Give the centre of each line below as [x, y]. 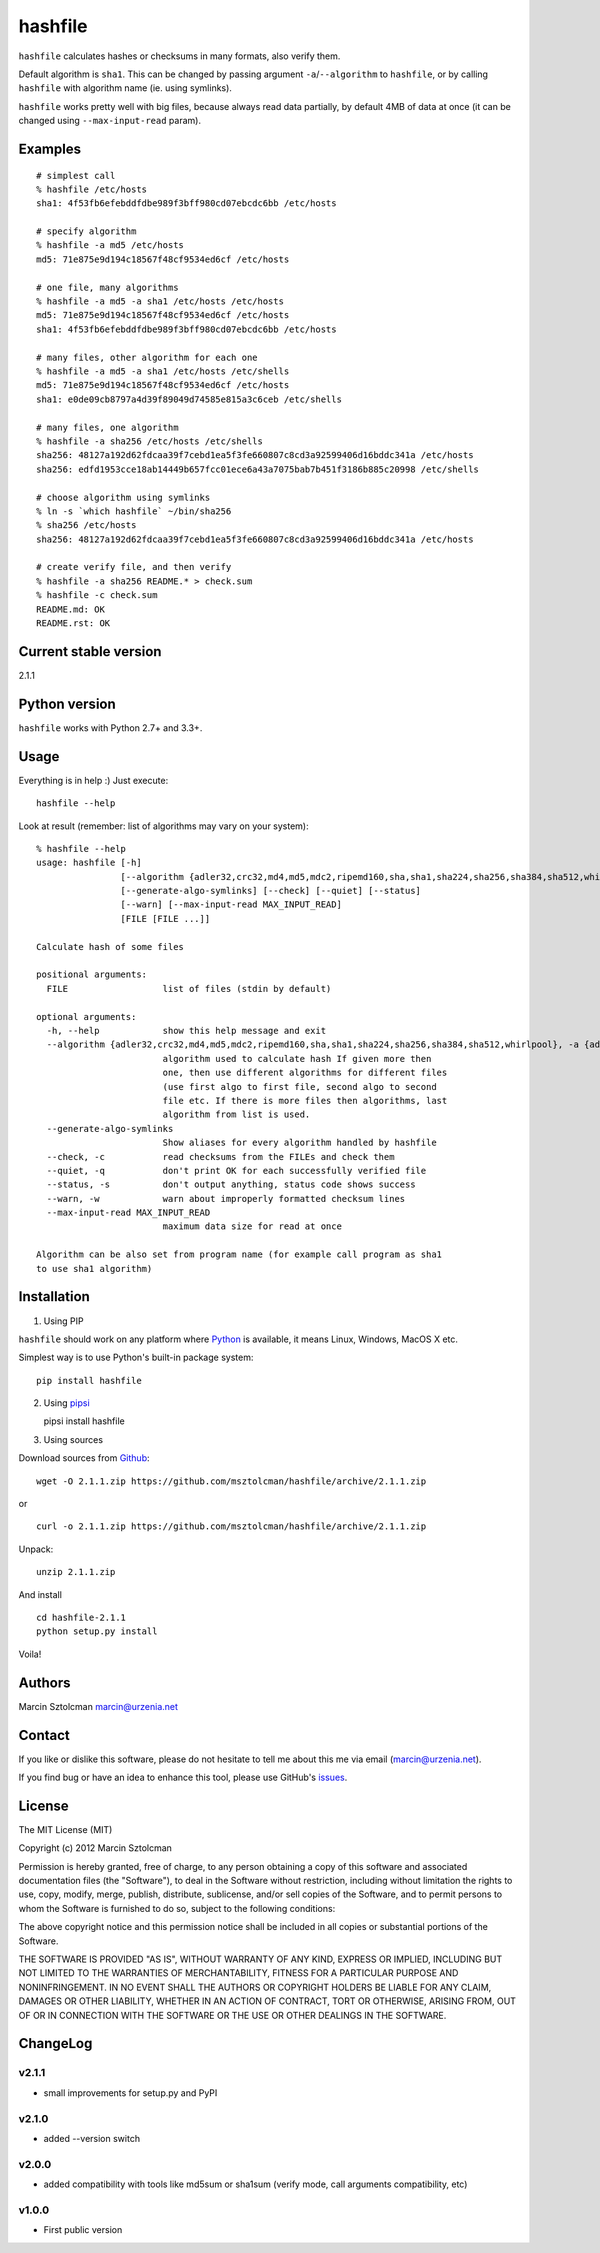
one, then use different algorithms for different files [305, 1073]
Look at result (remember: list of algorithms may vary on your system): [163, 826]
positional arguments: [92, 974]
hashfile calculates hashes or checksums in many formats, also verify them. [179, 56]
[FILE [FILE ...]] [165, 918]
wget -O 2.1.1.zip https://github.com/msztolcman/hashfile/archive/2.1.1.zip [231, 1481]
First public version [83, 2230]
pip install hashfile [89, 1380]
